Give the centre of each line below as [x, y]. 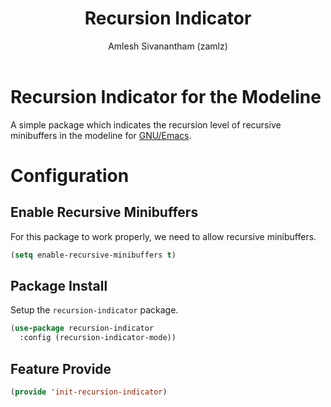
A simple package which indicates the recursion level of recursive [146, 124]
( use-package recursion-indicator [82, 328]
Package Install [59, 285]
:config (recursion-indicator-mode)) [98, 338]
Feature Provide [61, 368]
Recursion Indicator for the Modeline [166, 96]
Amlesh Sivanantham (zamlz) [168, 46]
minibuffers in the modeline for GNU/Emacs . [101, 135]
